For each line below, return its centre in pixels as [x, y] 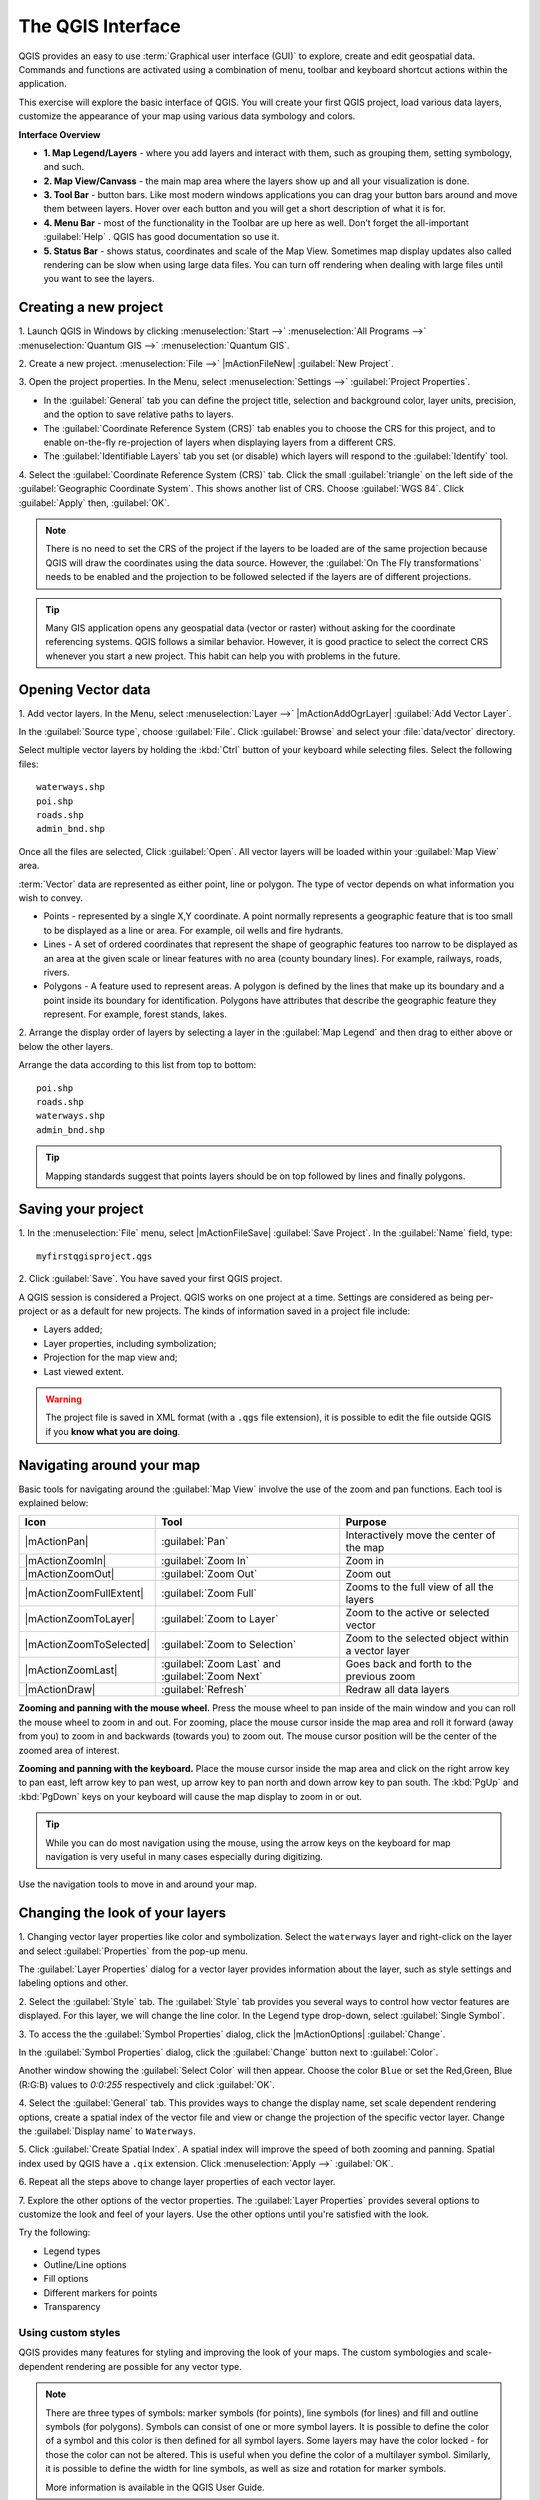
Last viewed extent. [83, 1371]
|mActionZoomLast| [71, 1670]
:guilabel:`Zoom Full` [209, 1593]
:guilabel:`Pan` [195, 1542]
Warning [63, 1399]
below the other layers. [66, 1046]
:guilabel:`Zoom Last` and [221, 1664]
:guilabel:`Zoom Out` [209, 1574]
